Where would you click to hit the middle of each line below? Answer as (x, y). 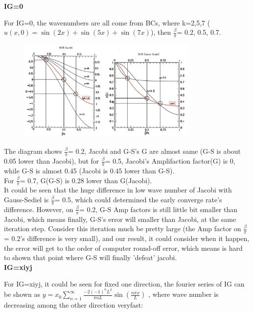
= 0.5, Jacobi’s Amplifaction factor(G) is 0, (170, 161)
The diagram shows (33, 151)
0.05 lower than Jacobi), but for (52, 161)
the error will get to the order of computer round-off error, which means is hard (123, 248)
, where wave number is (183, 294)
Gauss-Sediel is (26, 200)
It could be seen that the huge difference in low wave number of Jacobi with (118, 190)
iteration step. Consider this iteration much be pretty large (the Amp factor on (123, 229)
